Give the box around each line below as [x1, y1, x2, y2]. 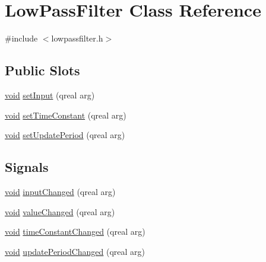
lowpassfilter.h [51, 32, 103, 44]
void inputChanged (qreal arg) [5, 185, 116, 197]
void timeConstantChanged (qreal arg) [5, 225, 145, 238]
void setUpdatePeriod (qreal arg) [5, 129, 125, 141]
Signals [5, 158, 49, 176]
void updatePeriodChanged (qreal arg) [5, 245, 145, 257]
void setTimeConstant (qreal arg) [5, 108, 126, 121]
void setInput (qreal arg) [5, 88, 95, 101]
